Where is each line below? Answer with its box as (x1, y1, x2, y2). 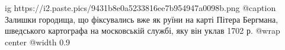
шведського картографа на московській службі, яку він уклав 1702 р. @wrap (5, 24, 280, 37)
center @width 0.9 (5, 35, 71, 48)
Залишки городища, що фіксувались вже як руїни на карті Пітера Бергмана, (5, 13, 278, 25)
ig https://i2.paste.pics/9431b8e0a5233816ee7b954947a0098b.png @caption (5, 2, 276, 13)
